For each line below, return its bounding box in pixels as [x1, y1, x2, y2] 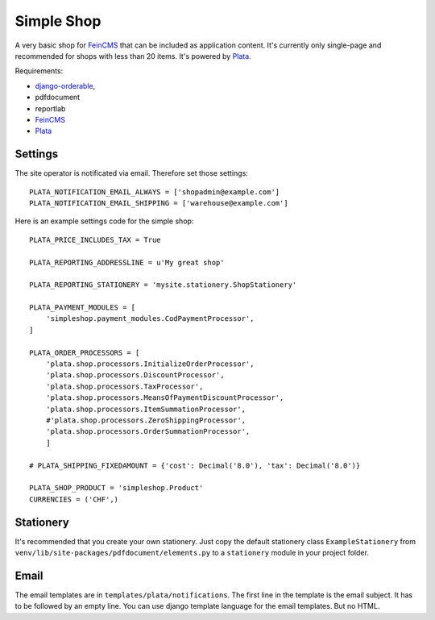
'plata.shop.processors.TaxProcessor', [45, 381, 204, 391]
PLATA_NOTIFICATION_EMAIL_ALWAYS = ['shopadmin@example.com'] [29, 187, 280, 197]
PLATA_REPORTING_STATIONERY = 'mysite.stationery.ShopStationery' [29, 281, 297, 289]
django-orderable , [35, 81, 96, 90]
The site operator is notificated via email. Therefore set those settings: [14, 169, 249, 178]
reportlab [35, 103, 66, 113]
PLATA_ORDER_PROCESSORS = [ [29, 347, 140, 357]
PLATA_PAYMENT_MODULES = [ [29, 303, 136, 312]
